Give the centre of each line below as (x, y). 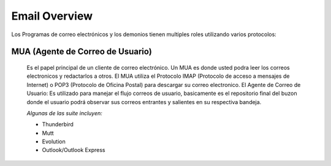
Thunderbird (58, 124)
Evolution (54, 141)
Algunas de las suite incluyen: (64, 113)
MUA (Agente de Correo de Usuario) (82, 52)
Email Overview (52, 16)
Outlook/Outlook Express (74, 150)
